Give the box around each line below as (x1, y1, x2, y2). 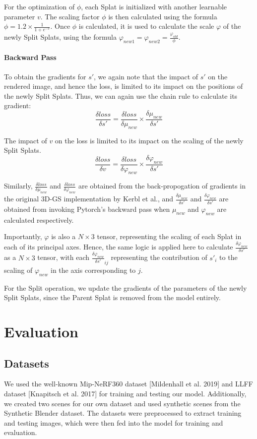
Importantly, (4, 231, 42, 242)
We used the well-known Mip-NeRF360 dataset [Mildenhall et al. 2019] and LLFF (4, 378, 253, 389)
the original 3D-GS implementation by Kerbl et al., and (4, 193, 174, 204)
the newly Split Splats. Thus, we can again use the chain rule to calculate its (4, 90, 238, 101)
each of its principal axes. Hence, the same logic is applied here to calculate (4, 242, 233, 252)
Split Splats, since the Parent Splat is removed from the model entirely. (4, 292, 221, 303)
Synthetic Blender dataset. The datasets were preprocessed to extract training (4, 408, 242, 418)
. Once (50, 21, 70, 31)
